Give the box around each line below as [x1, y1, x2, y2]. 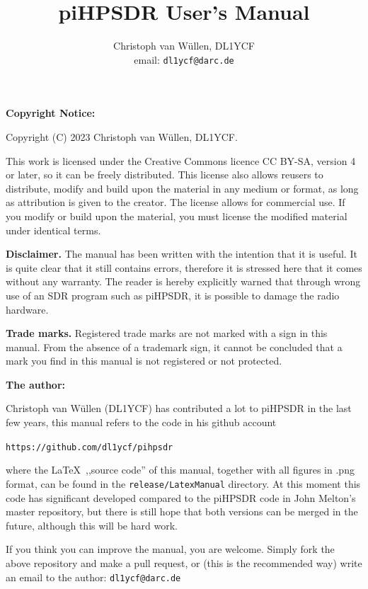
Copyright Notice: [6, 105, 96, 120]
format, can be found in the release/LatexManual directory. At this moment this [6, 476, 361, 491]
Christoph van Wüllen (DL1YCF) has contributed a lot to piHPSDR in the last [6, 401, 352, 416]
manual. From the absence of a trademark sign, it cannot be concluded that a [6, 339, 343, 354]
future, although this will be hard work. [6, 517, 178, 532]
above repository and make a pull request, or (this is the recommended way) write [6, 555, 362, 570]
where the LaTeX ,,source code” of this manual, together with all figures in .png [6, 462, 355, 477]
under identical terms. [6, 222, 101, 237]
